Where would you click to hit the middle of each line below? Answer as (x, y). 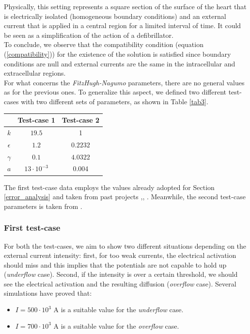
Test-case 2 (81, 120)
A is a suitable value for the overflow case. (116, 326)
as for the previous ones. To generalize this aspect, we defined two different (115, 92)
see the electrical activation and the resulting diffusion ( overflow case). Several (120, 283)
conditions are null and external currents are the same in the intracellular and (120, 63)
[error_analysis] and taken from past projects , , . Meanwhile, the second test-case (125, 197)
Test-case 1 (36, 120)
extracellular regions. (35, 73)
